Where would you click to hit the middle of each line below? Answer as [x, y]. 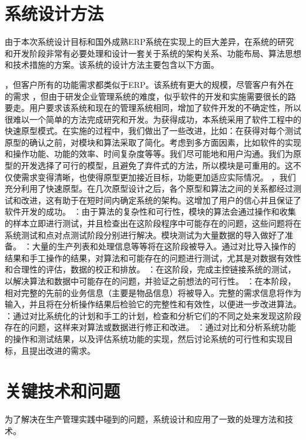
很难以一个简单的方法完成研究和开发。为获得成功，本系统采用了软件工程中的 [153, 119]
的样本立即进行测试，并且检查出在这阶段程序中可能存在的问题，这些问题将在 [153, 223]
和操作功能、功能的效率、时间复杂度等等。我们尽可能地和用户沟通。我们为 [149, 154]
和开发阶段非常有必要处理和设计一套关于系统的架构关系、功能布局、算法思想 [153, 53]
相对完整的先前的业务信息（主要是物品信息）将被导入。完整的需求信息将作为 [153, 292]
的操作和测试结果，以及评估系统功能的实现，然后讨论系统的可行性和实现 [145, 338]
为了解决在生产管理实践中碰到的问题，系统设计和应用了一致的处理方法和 [145, 419]
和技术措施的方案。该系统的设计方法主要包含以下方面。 [112, 65]
